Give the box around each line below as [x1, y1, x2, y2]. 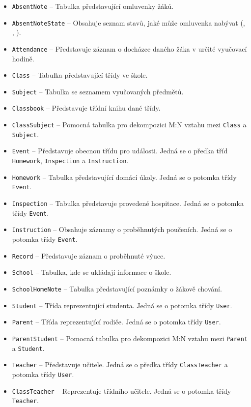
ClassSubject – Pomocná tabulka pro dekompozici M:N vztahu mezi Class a [12, 119, 247, 130]
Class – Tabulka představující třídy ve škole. [12, 70, 148, 80]
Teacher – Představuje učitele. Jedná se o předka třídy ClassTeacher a [12, 359, 228, 370]
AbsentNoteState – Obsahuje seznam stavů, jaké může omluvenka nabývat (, [12, 17, 245, 28]
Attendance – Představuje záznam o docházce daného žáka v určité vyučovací [12, 43, 247, 54]
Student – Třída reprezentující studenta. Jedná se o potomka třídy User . [12, 300, 232, 310]
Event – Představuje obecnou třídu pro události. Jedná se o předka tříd [12, 145, 228, 156]
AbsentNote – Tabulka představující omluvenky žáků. [12, 1, 174, 11]
